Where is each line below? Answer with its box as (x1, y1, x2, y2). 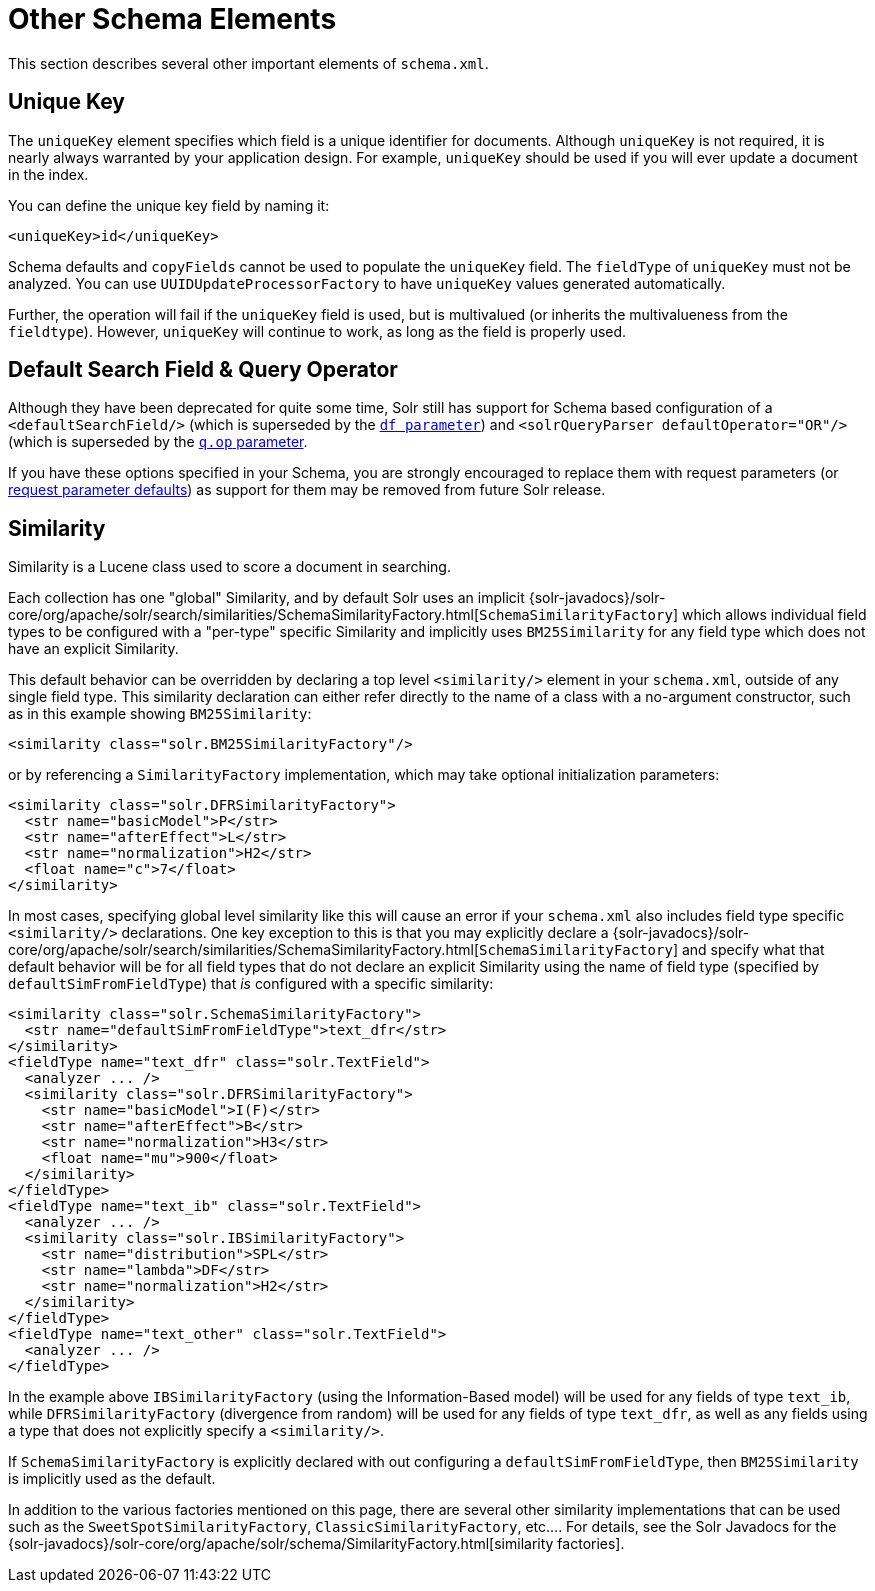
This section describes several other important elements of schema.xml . (8, 54, 489, 72)
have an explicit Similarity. (8, 640, 179, 658)
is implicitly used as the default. (8, 1470, 216, 1488)
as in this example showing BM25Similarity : (8, 705, 312, 723)
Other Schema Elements (8, 2, 337, 36)
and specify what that (681, 941, 825, 959)
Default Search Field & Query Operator (8, 357, 398, 383)
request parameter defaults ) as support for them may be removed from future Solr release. (8, 481, 606, 499)
